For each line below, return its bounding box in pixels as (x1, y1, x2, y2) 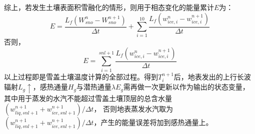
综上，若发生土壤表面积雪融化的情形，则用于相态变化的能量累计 (4, 2, 214, 12)
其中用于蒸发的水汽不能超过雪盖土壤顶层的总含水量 (4, 92, 172, 103)
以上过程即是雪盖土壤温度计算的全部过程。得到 (4, 71, 158, 81)
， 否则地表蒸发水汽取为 (93, 103, 173, 114)
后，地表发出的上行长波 (173, 71, 251, 81)
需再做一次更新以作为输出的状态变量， (123, 81, 249, 92)
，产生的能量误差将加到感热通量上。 (93, 117, 213, 127)
